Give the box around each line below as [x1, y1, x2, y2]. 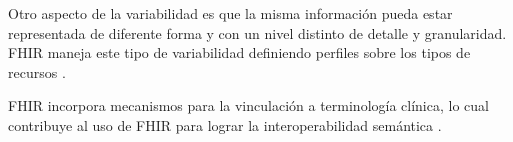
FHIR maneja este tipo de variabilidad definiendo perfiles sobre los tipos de [8, 42, 471, 63]
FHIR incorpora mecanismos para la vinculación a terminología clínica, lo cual [8, 95, 489, 116]
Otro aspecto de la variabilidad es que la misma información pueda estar [8, 3, 453, 23]
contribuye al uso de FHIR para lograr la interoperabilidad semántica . [8, 114, 442, 135]
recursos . [8, 61, 66, 82]
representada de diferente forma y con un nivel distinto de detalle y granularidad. [8, 22, 507, 43]
